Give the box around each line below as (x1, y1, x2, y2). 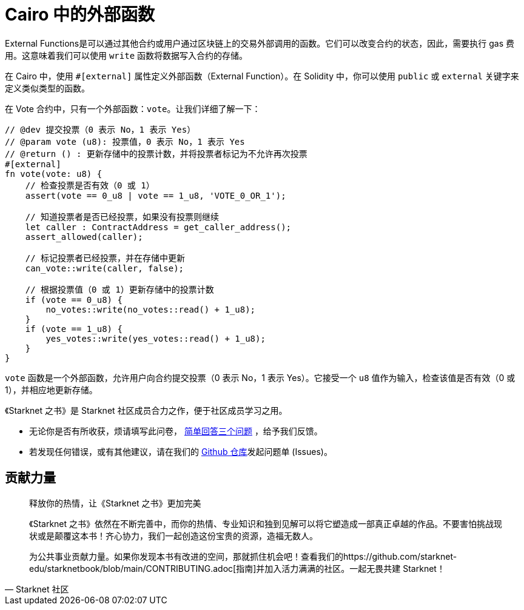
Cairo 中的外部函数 (5, 4, 155, 25)
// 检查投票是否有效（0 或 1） (25, 180, 155, 190)
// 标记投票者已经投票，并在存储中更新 (25, 253, 185, 263)
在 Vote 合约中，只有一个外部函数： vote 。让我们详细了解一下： (5, 103, 261, 114)
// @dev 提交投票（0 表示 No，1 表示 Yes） (5, 124, 196, 134)
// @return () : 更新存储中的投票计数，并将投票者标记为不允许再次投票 (5, 148, 307, 159)
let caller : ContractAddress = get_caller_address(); (25, 222, 292, 232)
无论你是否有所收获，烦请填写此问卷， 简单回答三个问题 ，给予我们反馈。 (29, 425, 323, 436)
